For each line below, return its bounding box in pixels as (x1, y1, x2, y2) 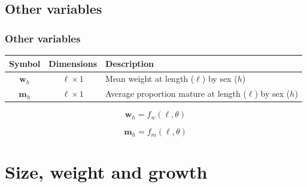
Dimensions (48, 57, 98, 69)
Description (105, 57, 154, 69)
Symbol (9, 57, 41, 69)
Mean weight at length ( (105, 72, 194, 85)
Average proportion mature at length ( (105, 87, 247, 100)
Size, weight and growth (5, 160, 208, 184)
